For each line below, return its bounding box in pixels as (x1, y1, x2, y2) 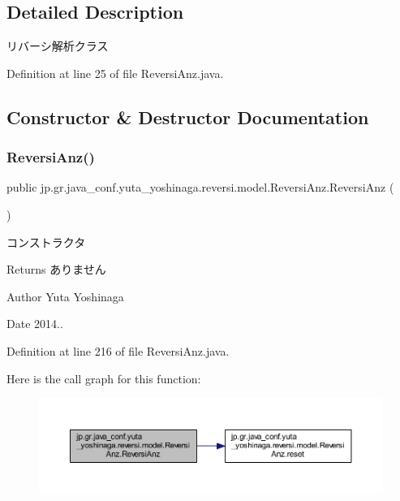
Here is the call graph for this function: (6, 369, 201, 387)
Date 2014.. (6, 315, 63, 332)
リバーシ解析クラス (6, 37, 109, 54)
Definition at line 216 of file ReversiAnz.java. (6, 342, 230, 359)
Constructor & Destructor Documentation (6, 104, 369, 129)
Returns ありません (6, 261, 106, 278)
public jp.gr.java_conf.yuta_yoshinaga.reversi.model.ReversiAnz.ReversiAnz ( (6, 179, 394, 196)
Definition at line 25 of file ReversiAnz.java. (6, 64, 224, 81)
